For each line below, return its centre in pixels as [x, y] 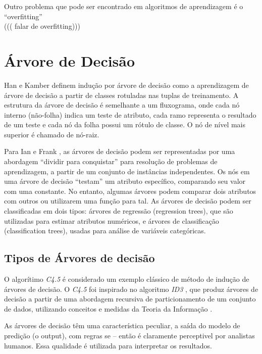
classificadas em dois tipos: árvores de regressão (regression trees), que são [119, 211]
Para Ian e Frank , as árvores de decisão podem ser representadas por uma [120, 151]
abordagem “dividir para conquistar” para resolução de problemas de [111, 161]
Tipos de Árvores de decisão [80, 258]
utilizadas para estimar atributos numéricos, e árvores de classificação [112, 220]
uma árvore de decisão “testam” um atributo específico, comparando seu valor [125, 181]
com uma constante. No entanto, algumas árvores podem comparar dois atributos [130, 191]
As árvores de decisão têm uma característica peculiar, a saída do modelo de [122, 325]
